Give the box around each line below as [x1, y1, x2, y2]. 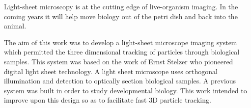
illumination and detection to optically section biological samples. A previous [4, 76, 236, 86]
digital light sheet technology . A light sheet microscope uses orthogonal [4, 66, 218, 76]
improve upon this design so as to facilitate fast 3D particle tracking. [4, 95, 211, 105]
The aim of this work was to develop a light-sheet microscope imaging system [4, 37, 237, 47]
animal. [4, 21, 27, 31]
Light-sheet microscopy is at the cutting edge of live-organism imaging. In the [4, 1, 238, 11]
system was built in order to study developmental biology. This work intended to [4, 85, 247, 95]
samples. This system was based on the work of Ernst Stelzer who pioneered [4, 56, 233, 66]
